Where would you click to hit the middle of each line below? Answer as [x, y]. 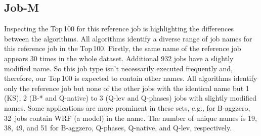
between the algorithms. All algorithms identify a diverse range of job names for [128, 38]
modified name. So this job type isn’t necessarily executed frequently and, [118, 68]
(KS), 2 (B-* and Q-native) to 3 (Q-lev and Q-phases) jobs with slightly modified [130, 98]
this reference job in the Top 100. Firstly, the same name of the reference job [123, 48]
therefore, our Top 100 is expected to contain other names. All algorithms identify [131, 78]
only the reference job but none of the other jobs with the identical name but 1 [127, 88]
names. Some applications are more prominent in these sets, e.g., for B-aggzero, [127, 107]
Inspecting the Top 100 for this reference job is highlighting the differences [119, 29]
